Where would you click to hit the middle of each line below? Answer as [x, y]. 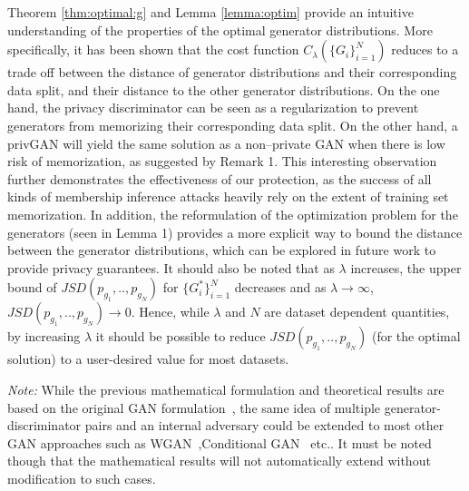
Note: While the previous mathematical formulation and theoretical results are [226, 389]
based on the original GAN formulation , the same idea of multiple [194, 407]
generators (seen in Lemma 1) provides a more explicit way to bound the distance [235, 232]
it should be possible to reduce [181, 336]
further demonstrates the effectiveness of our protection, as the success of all [220, 178]
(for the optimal [416, 336]
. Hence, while [170, 312]
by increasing [44, 336]
